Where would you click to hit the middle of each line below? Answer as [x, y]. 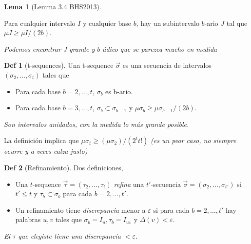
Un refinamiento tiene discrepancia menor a [80, 210]
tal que [237, 23]
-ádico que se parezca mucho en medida [159, 49]
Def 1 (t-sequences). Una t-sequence [59, 65]
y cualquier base [107, 23]
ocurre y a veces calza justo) [46, 151]
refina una [129, 184]
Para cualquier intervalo [40, 23]
